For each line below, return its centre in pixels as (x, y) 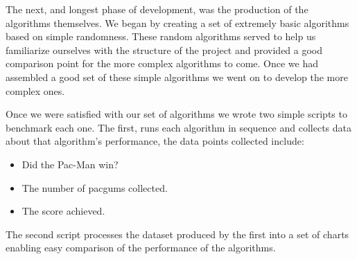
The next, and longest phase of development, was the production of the (157, 9)
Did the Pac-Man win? (70, 164)
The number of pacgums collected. (95, 187)
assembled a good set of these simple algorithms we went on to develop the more (177, 77)
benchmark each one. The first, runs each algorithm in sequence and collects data (178, 127)
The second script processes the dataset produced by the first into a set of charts (177, 234)
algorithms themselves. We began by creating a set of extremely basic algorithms (177, 23)
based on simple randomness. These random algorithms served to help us (161, 36)
